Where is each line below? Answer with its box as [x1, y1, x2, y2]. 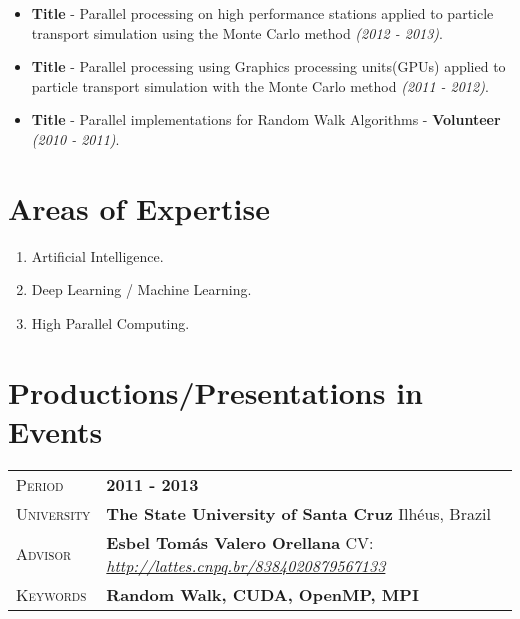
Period [16, 472, 64, 496]
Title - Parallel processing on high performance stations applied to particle [31, 3, 494, 23]
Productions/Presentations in [8, 371, 423, 412]
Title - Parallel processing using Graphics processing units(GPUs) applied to [31, 56, 506, 77]
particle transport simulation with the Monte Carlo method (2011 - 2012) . [31, 75, 489, 96]
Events [8, 410, 103, 451]
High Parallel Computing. [31, 312, 190, 333]
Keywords [16, 582, 87, 606]
